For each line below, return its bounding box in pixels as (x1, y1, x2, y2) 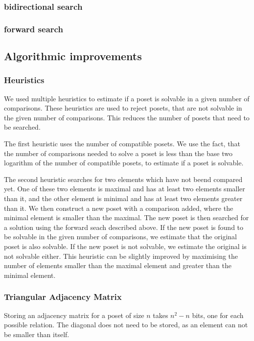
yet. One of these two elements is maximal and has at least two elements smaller (4, 183, 245, 194)
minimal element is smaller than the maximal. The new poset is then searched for (4, 212, 249, 223)
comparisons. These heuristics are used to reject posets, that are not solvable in (4, 103, 242, 113)
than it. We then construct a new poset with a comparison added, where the (4, 203, 233, 213)
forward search (4, 23, 63, 35)
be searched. (4, 122, 41, 132)
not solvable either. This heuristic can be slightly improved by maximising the (4, 250, 238, 261)
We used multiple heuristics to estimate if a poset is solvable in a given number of (4, 93, 250, 103)
